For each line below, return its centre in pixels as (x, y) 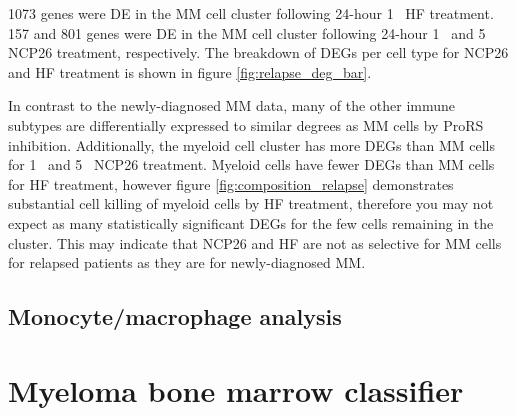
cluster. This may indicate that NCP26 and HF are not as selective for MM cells (255, 242)
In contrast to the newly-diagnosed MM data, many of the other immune (232, 105)
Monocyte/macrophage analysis (175, 316)
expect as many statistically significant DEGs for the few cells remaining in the (251, 222)
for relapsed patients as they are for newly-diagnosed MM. (187, 262)
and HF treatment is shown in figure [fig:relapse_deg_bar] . (190, 71)
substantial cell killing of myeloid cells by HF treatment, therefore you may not (251, 203)
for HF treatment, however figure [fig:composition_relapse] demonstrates (231, 183)
